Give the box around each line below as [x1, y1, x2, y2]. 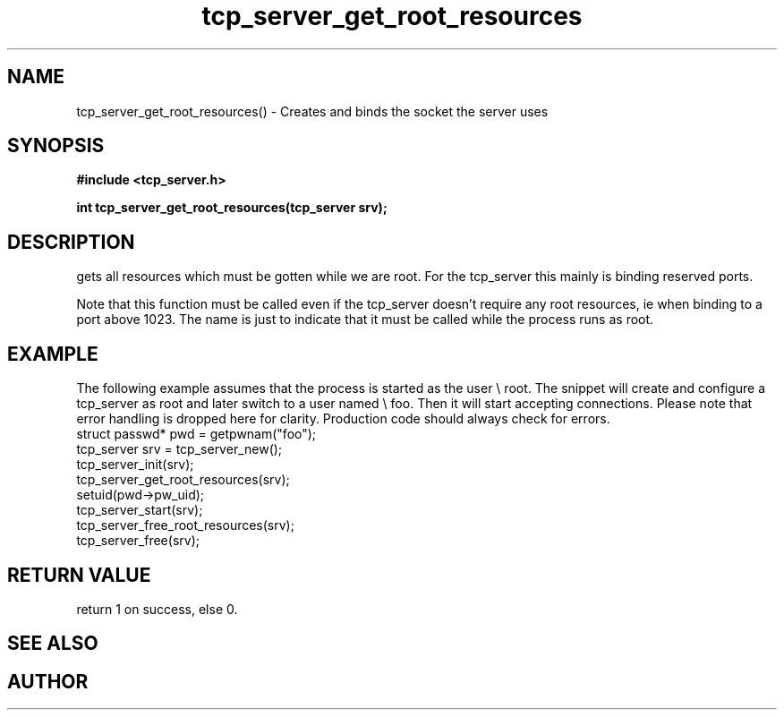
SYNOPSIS [7, 134, 105, 158]
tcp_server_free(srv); [76, 533, 200, 549]
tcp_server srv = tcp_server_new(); [76, 441, 283, 457]
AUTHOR [7, 670, 89, 693]
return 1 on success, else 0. [76, 601, 238, 617]
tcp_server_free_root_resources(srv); [76, 517, 294, 533]
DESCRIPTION [7, 230, 135, 253]
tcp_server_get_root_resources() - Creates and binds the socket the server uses [76, 103, 549, 119]
